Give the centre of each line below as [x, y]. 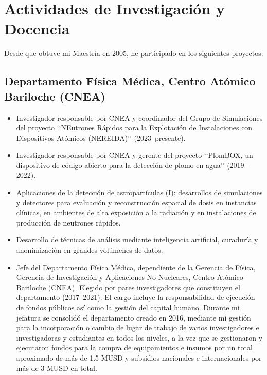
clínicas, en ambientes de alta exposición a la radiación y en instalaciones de [136, 212]
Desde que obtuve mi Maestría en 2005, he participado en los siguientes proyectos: [134, 53]
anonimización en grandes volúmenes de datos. [90, 250]
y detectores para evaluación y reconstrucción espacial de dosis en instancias [136, 202]
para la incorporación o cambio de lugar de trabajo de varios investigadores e [138, 327]
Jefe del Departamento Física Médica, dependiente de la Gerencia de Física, [136, 267]
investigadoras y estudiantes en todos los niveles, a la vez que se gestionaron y [139, 337]
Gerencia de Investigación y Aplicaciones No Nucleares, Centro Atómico [130, 277]
